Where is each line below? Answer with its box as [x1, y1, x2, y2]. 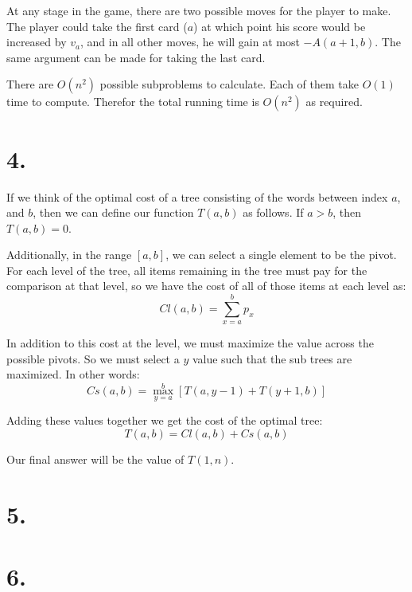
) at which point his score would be [193, 18, 366, 34]
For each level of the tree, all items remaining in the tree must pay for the [6, 261, 367, 278]
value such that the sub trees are [192, 350, 352, 367]
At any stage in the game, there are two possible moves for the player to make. [6, 2, 391, 18]
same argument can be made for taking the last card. [6, 49, 266, 65]
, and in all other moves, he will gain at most [80, 33, 300, 50]
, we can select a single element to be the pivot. [165, 246, 397, 263]
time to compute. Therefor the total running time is [6, 93, 259, 110]
